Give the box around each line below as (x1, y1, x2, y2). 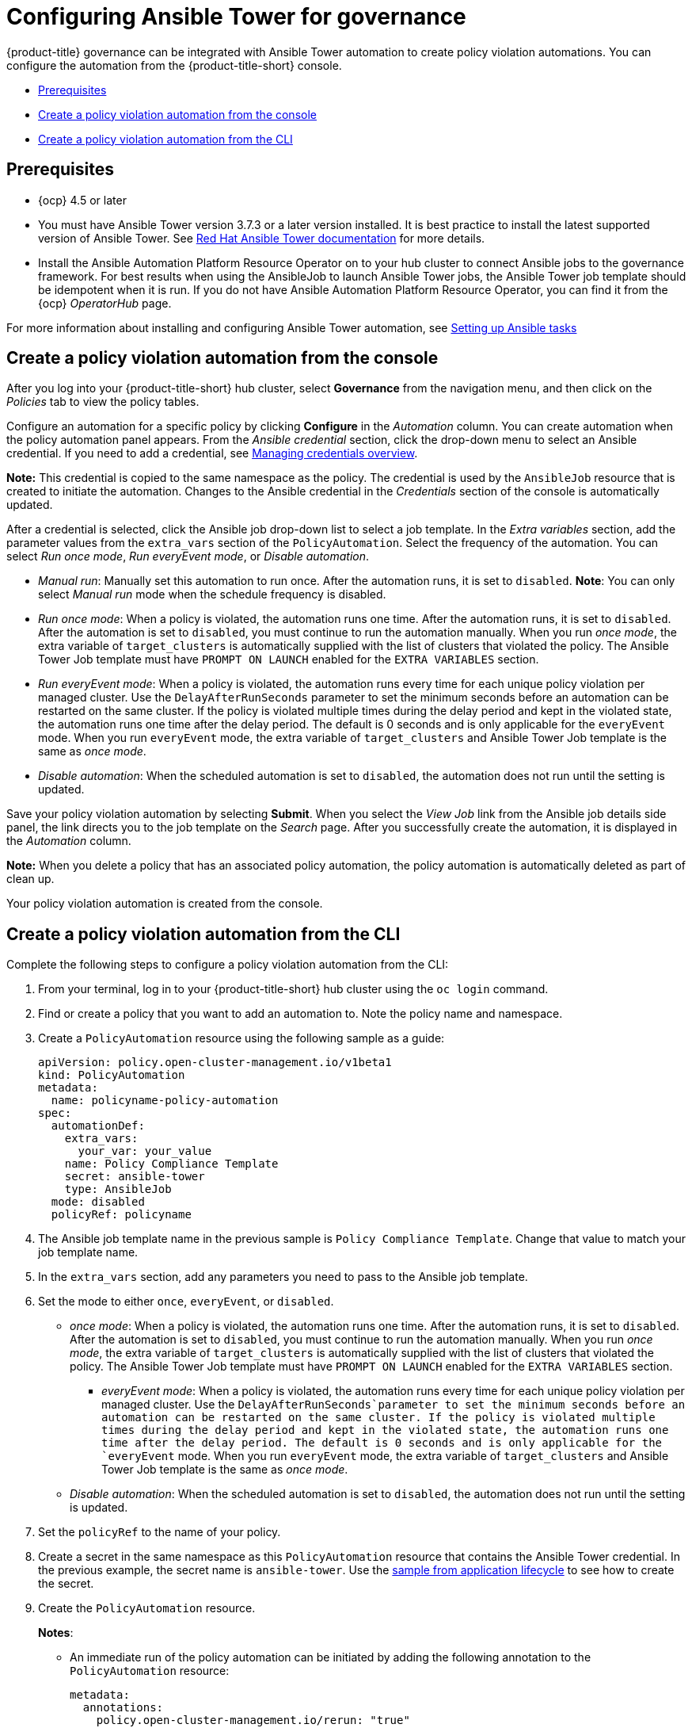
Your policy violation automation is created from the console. (6, 896, 323, 911)
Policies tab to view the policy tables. (6, 395, 200, 409)
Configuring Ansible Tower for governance (6, 3, 466, 30)
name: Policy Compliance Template (64, 1157, 279, 1171)
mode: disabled (51, 1195, 145, 1209)
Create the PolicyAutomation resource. (38, 1601, 256, 1615)
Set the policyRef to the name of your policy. (38, 1525, 281, 1539)
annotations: (82, 1701, 164, 1715)
